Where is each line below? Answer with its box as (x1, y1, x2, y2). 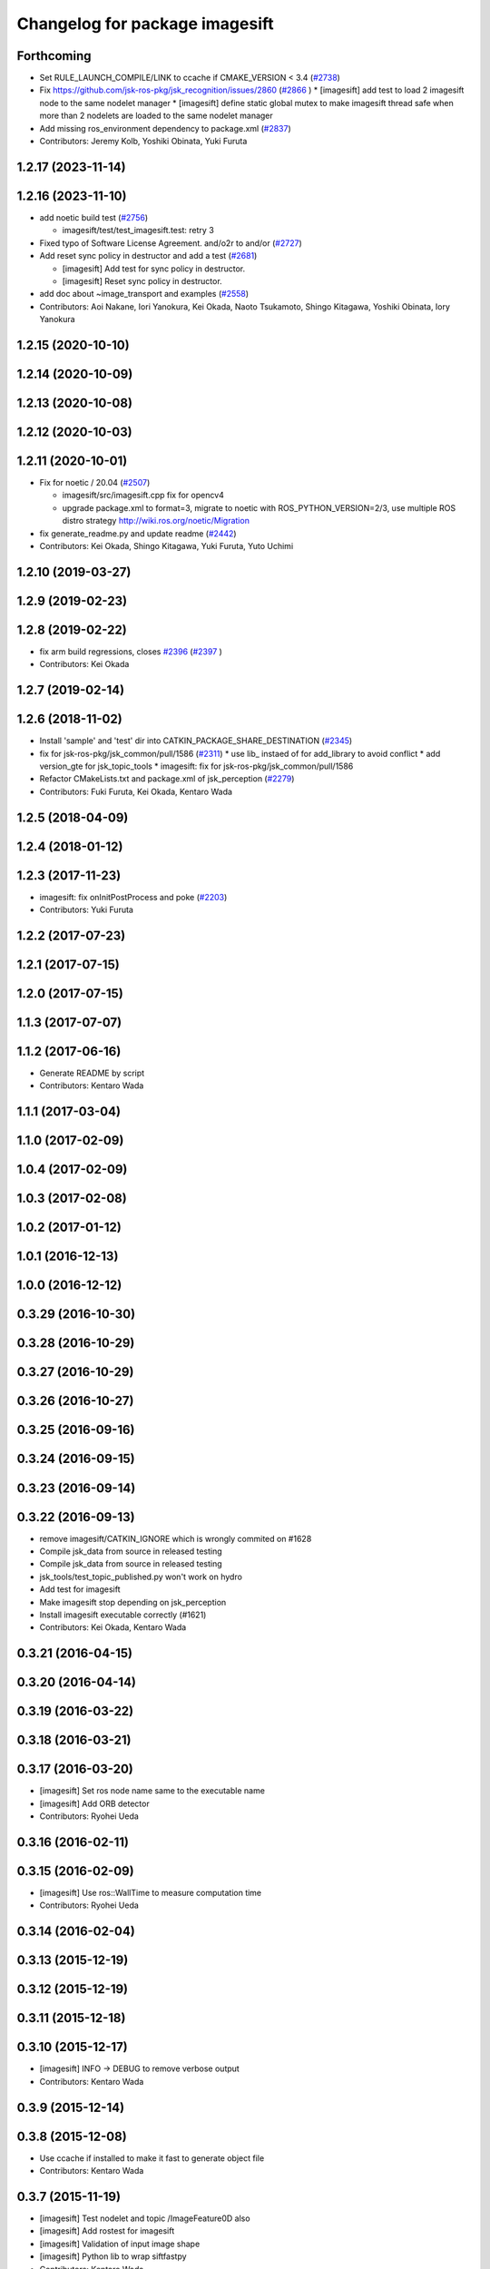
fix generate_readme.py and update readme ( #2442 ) (39, 527, 237, 539)
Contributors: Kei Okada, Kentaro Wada (39, 1622, 187, 1633)
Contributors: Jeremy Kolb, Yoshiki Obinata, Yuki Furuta (39, 136, 248, 147)
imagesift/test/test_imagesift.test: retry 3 (62, 225, 215, 236)
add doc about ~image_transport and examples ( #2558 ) (39, 289, 250, 300)
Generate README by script (39, 1067, 145, 1079)
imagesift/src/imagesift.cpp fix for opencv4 (62, 490, 224, 501)
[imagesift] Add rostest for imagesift (39, 2225, 175, 2236)
